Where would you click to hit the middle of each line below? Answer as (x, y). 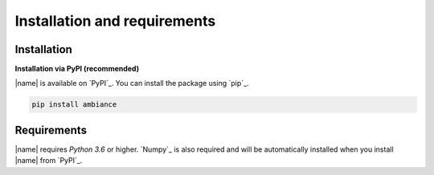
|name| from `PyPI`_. (49, 161)
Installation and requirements (115, 21)
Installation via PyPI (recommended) (77, 69)
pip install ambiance (74, 105)
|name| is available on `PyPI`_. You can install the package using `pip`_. (132, 83)
